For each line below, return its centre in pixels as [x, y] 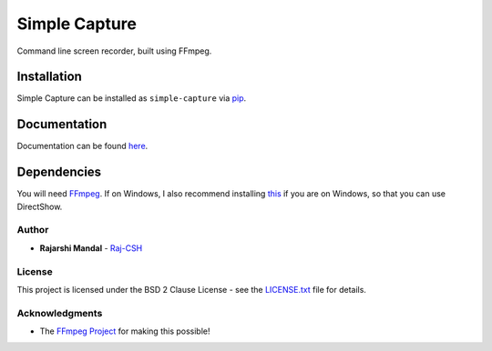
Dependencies [59, 172]
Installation [49, 77]
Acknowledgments [60, 313]
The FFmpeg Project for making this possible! [125, 331]
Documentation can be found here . [82, 146]
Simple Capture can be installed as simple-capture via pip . [132, 98]
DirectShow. [40, 206]
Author [33, 230]
